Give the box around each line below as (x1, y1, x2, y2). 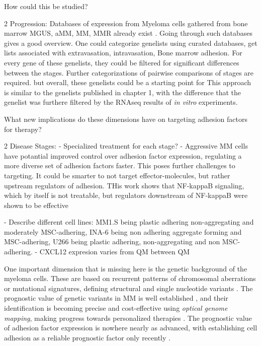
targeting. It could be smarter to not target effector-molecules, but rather (4, 170, 230, 180)
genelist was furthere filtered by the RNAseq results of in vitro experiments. (4, 97, 238, 107)
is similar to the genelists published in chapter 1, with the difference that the (4, 87, 241, 97)
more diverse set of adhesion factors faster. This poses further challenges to (4, 160, 235, 171)
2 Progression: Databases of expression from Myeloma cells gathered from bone (4, 18, 248, 28)
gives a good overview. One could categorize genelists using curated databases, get (4, 37, 257, 48)
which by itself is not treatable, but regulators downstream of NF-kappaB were (4, 190, 248, 200)
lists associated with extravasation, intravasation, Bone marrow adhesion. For (4, 47, 242, 58)
